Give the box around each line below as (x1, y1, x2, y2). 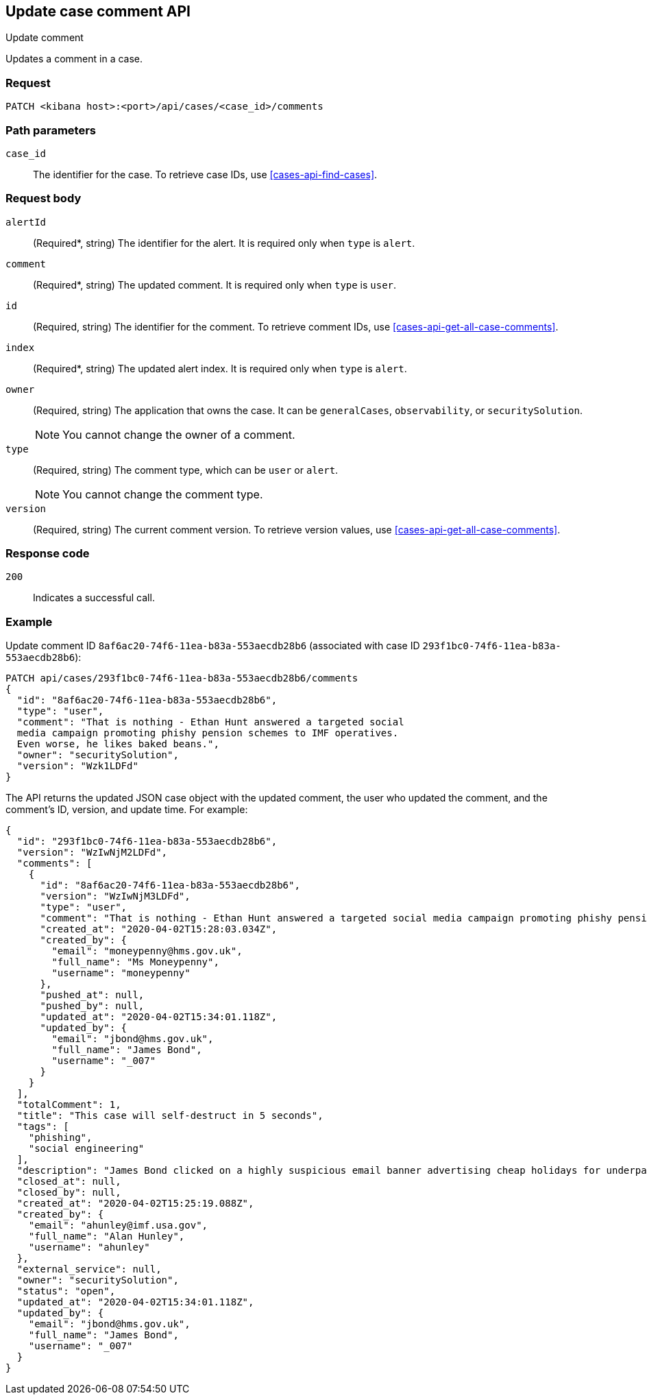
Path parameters (5, 123, 96, 137)
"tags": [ (16, 1121, 69, 1133)
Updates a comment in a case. (5, 53, 143, 65)
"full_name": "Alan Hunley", (28, 1231, 185, 1242)
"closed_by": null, (16, 1187, 121, 1198)
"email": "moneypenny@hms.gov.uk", (51, 945, 243, 957)
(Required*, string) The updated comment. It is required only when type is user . (33, 278, 397, 291)
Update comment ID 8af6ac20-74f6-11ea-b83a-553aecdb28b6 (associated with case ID (5, 640, 420, 652)
